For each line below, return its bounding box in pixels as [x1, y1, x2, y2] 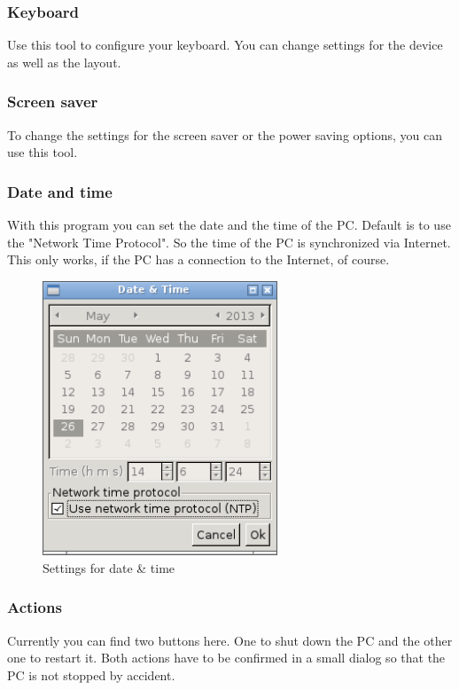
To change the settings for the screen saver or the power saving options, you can [7, 125, 442, 144]
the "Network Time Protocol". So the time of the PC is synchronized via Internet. [7, 232, 451, 251]
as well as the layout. [7, 52, 121, 71]
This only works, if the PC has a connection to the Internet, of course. [7, 250, 390, 269]
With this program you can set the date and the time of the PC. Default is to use [7, 216, 451, 234]
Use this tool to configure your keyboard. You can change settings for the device [7, 35, 443, 54]
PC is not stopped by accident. [7, 665, 175, 684]
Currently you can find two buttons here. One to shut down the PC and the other [7, 631, 453, 649]
